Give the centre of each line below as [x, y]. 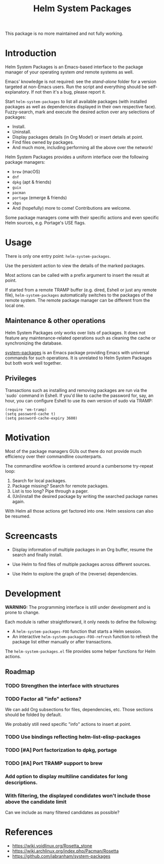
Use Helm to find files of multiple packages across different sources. [81, 564]
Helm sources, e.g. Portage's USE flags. [46, 223]
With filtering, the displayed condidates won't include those [78, 795]
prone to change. [23, 612]
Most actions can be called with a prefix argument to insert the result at [77, 275]
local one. [15, 306]
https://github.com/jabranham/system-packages [61, 856]
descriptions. [21, 782]
